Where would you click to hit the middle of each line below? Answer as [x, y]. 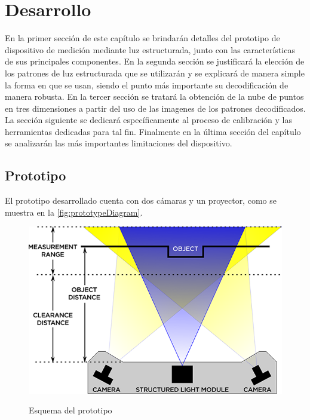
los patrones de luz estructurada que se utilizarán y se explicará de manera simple [155, 73]
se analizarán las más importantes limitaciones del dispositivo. [119, 143]
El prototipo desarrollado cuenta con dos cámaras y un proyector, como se [141, 200]
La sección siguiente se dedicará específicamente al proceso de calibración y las [148, 120]
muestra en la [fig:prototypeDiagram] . [74, 212]
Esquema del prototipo [70, 410]
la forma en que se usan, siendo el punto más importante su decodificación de [147, 85]
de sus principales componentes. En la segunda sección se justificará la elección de [155, 61]
